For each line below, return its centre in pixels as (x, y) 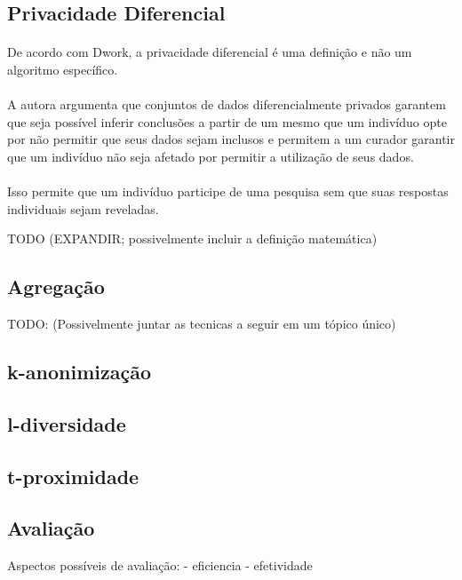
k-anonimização (79, 372)
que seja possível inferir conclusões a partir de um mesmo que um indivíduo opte (227, 121)
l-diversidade (67, 423)
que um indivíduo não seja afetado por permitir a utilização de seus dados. (211, 156)
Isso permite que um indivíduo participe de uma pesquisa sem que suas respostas (228, 191)
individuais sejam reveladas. (83, 208)
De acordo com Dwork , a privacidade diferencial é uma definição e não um (210, 52)
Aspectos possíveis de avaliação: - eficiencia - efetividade (160, 565)
